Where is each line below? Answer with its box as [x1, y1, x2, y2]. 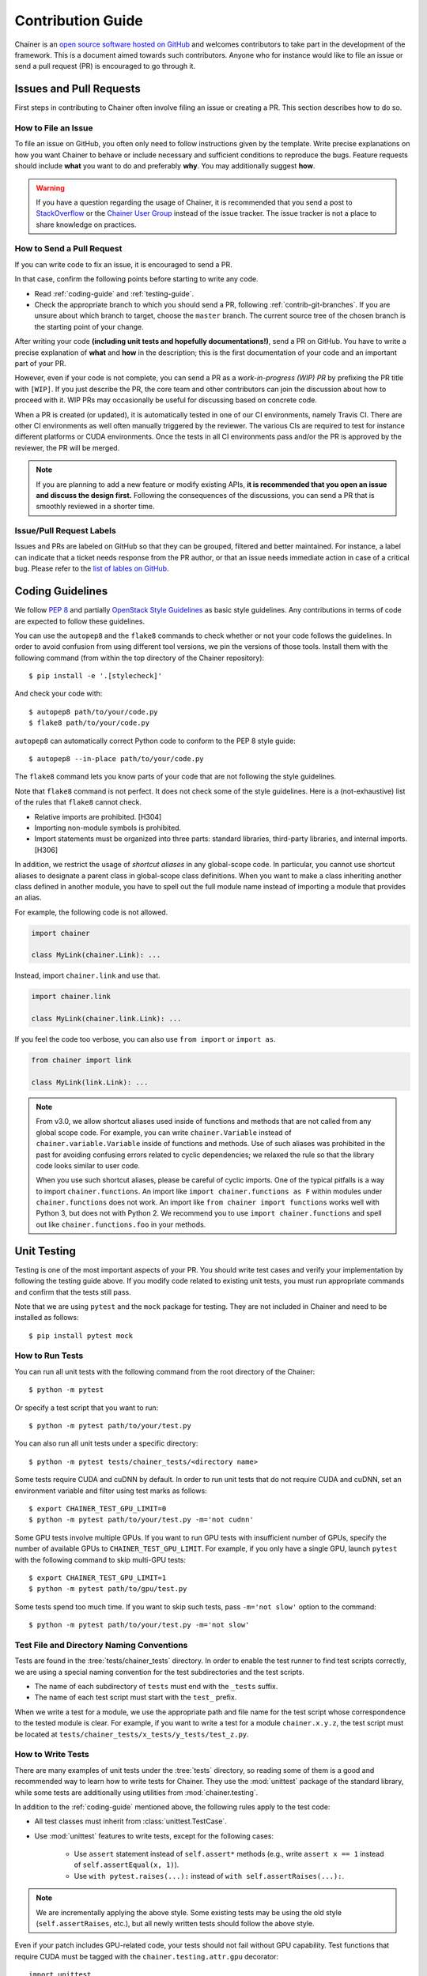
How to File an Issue [14, 123, 94, 134]
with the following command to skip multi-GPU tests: [14, 1555, 186, 1564]
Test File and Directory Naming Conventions [14, 1639, 188, 1650]
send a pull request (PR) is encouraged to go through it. [14, 62, 196, 71]
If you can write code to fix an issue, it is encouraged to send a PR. [14, 259, 232, 269]
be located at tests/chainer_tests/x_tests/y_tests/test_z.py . [14, 1729, 249, 1739]
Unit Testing [14, 1244, 77, 1258]
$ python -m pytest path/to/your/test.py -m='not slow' [28, 1620, 250, 1630]
